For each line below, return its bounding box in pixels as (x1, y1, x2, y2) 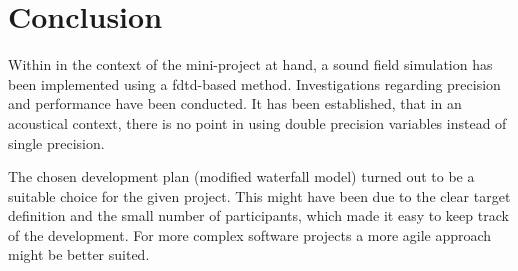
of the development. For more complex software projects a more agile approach (8, 224, 492, 245)
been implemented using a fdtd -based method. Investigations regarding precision (8, 73, 501, 94)
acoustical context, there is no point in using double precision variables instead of (8, 112, 507, 133)
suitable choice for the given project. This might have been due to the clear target (8, 185, 511, 206)
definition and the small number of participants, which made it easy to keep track (8, 205, 509, 226)
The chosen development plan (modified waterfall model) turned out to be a (8, 166, 475, 187)
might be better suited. (8, 244, 150, 265)
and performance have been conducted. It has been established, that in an (8, 93, 462, 114)
